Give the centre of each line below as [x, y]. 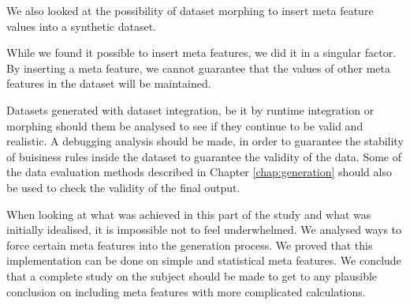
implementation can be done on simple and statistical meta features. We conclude [204, 260]
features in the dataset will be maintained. [109, 83]
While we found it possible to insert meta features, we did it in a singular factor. [201, 53]
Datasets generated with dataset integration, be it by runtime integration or [190, 109]
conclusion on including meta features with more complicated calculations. [186, 291]
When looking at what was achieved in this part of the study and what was [189, 214]
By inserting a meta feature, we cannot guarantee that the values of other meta [198, 68]
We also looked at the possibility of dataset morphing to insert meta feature [190, 10]
